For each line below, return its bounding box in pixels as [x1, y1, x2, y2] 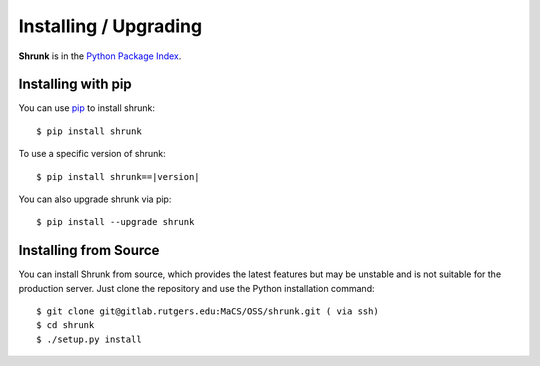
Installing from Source [18, 242, 160, 259]
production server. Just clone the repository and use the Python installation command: [18, 282, 375, 294]
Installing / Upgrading [18, 15, 203, 37]
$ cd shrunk [36, 320, 95, 331]
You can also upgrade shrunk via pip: [18, 193, 172, 205]
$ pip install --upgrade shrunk [36, 216, 195, 228]
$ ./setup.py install [36, 333, 142, 345]
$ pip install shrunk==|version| [36, 171, 200, 182]
